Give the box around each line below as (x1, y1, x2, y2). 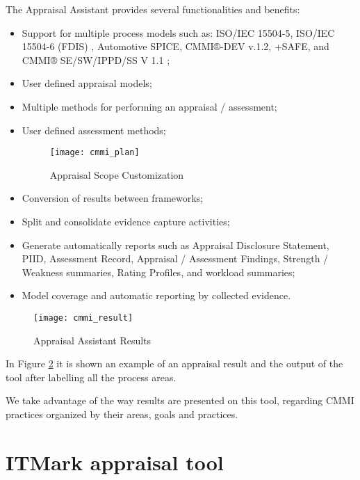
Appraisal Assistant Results (33, 333, 152, 347)
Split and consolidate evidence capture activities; (22, 214, 230, 228)
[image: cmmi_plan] (49, 147, 140, 158)
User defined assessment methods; (22, 122, 166, 137)
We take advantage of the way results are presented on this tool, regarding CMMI (6, 393, 354, 408)
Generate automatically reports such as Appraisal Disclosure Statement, (22, 237, 329, 252)
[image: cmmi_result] (33, 312, 133, 323)
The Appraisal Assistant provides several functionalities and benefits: (6, 2, 300, 16)
